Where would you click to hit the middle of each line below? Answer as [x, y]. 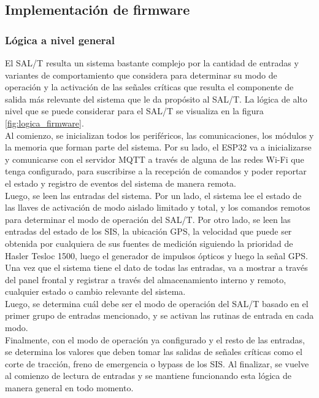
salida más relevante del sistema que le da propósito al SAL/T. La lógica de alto [156, 99]
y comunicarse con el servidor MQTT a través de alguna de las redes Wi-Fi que [155, 159]
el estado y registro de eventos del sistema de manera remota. [121, 183]
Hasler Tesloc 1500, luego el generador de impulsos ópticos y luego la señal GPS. [156, 255]
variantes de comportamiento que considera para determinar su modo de [141, 75]
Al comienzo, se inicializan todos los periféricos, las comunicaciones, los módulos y [159, 135]
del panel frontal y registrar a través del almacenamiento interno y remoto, [146, 279]
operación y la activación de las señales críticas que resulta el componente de [149, 87]
